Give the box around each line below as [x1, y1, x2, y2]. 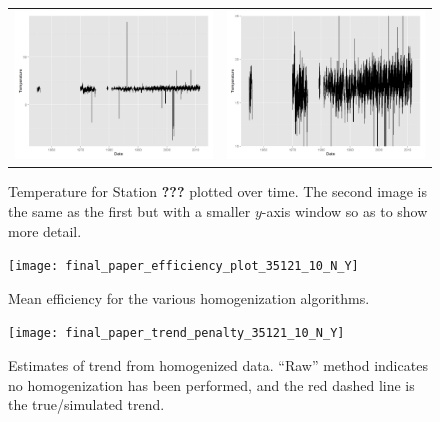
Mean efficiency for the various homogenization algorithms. [8, 287, 370, 308]
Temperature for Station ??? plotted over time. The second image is [8, 181, 427, 202]
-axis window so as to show [261, 200, 428, 221]
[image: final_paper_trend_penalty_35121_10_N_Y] [8, 326, 345, 341]
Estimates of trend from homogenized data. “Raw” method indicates [8, 355, 428, 376]
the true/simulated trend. [8, 394, 165, 415]
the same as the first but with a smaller [8, 200, 251, 221]
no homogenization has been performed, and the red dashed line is [8, 374, 415, 395]
